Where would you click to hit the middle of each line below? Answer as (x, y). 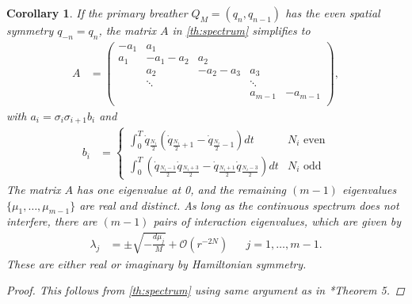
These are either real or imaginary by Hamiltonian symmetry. (156, 263)
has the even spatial (333, 13)
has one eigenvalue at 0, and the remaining (182, 189)
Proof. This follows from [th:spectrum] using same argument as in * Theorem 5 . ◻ (206, 290)
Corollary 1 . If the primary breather (97, 13)
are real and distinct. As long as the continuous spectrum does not (239, 205)
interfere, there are (52, 221)
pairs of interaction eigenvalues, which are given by (277, 221)
